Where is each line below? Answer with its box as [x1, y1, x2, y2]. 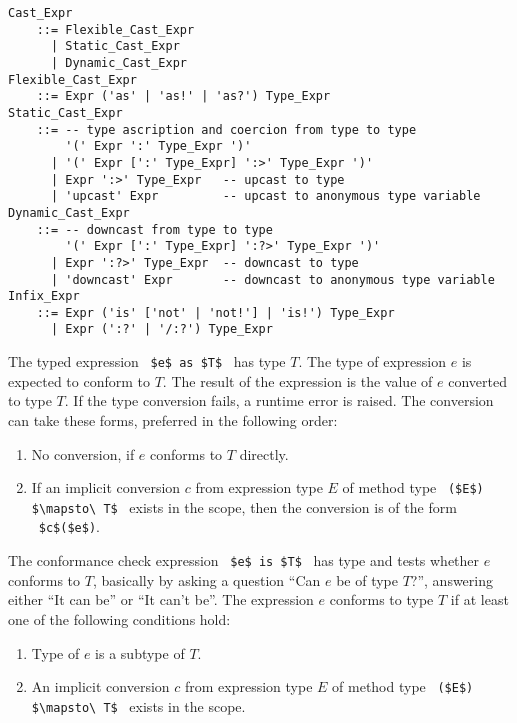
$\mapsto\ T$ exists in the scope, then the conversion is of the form [31, 496, 457, 517]
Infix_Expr [8, 289, 80, 304]
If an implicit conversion [31, 477, 181, 498]
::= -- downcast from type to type [36, 222, 273, 237]
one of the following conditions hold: [8, 608, 231, 629]
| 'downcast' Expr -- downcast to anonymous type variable [50, 272, 495, 287]
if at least [450, 589, 509, 610]
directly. [239, 443, 289, 464]
